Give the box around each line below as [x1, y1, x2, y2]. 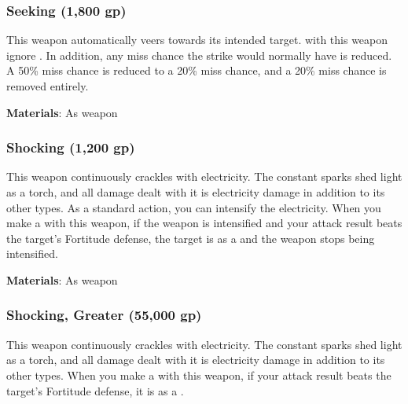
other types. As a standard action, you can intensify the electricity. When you [6, 199, 381, 215]
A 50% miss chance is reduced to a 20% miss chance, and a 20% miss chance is [6, 62, 387, 79]
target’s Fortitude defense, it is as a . [6, 382, 184, 398]
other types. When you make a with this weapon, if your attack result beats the [6, 366, 391, 383]
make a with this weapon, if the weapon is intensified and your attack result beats [6, 215, 402, 231]
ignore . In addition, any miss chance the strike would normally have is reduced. [6, 46, 392, 63]
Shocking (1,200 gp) [6, 138, 135, 157]
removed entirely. [6, 78, 89, 94]
